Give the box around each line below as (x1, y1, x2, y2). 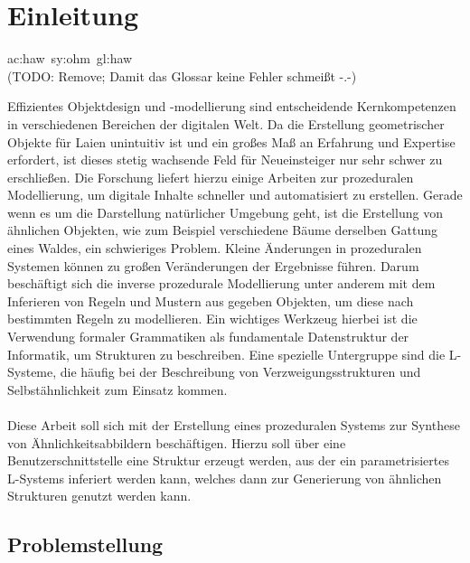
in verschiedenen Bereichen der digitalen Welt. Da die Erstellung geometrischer (7, 114, 445, 133)
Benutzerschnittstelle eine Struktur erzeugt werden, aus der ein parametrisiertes (7, 451, 449, 470)
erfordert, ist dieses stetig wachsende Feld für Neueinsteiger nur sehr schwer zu (7, 150, 443, 169)
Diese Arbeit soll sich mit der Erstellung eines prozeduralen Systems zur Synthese (7, 416, 460, 434)
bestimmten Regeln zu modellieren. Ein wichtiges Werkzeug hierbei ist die (7, 309, 418, 328)
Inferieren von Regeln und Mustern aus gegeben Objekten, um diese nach (7, 291, 414, 310)
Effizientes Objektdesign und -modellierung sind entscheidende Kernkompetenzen (7, 97, 456, 116)
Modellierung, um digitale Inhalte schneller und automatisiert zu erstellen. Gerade (7, 185, 463, 204)
